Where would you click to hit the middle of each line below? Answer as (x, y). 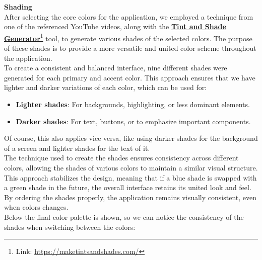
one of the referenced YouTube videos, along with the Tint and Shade (115, 26)
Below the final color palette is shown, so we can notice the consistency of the (124, 216)
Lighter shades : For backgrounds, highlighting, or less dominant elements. (133, 104)
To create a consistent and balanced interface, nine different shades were (116, 68)
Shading (18, 7)
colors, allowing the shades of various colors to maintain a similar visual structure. (131, 167)
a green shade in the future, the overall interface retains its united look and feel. (128, 187)
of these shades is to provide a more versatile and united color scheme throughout (130, 48)
